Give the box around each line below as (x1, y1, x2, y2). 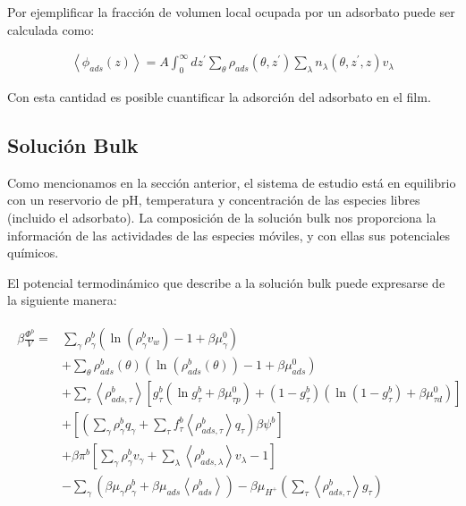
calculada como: (7, 20, 95, 38)
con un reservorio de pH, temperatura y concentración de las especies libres (7, 190, 420, 209)
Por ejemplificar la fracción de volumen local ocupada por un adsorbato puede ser (7, 3, 455, 21)
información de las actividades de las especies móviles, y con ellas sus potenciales (7, 225, 451, 244)
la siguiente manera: (7, 291, 117, 309)
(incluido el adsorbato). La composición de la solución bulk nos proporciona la (7, 208, 436, 226)
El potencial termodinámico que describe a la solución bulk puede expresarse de (7, 273, 445, 291)
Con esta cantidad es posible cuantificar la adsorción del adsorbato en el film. (7, 88, 431, 106)
